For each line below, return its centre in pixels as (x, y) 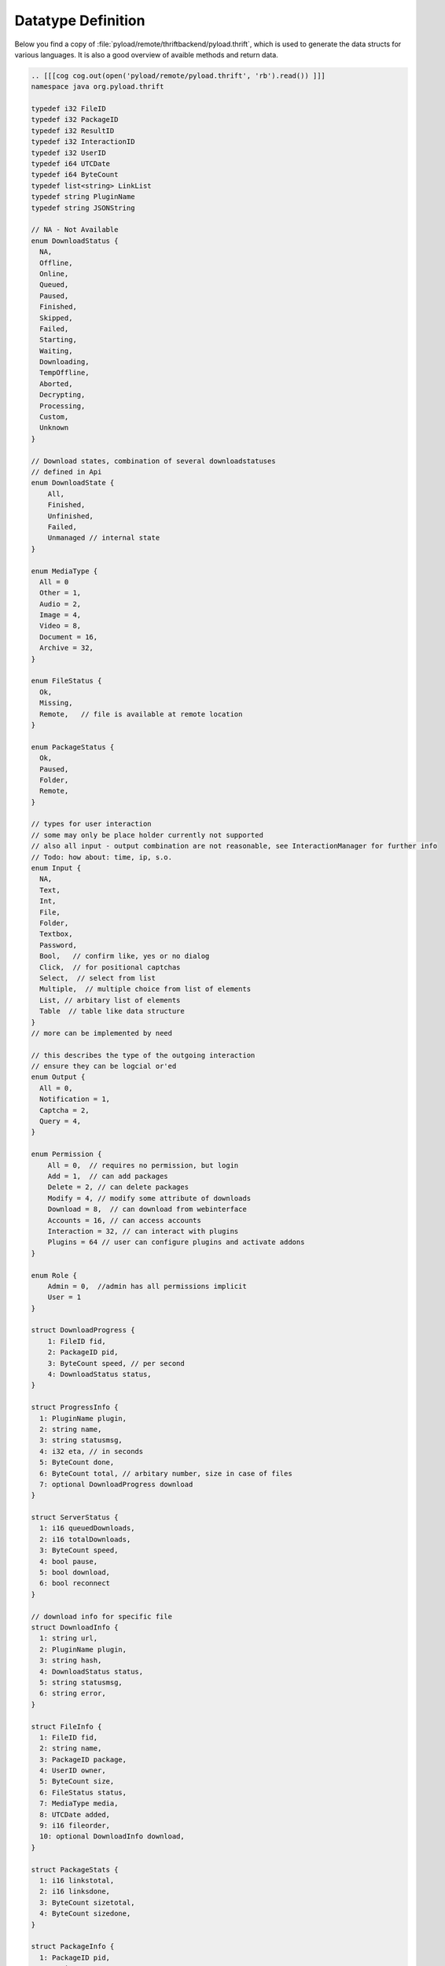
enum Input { (56, 868)
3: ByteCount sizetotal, (87, 1902)
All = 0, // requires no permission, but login (143, 1165)
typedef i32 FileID (68, 109)
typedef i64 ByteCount (75, 175)
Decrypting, (63, 395)
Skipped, (56, 318)
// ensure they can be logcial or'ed (104, 1066)
